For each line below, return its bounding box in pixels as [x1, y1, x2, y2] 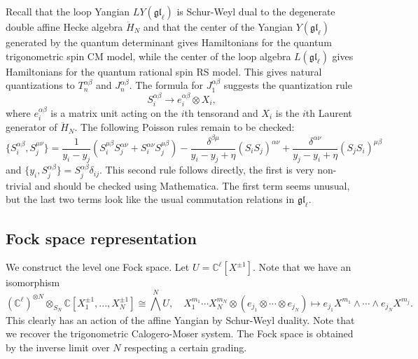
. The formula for [129, 78, 204, 92]
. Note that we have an [252, 260, 351, 274]
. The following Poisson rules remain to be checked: [74, 120, 295, 134]
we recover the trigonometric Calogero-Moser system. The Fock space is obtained [6, 326, 354, 341]
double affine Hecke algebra [6, 20, 123, 34]
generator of [6, 120, 57, 134]
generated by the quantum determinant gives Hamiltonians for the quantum [6, 35, 332, 49]
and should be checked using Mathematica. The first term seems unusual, [34, 178, 350, 192]
